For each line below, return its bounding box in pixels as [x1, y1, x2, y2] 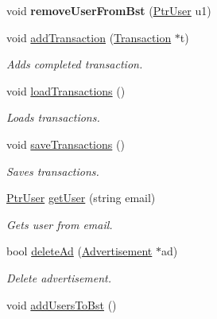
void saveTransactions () [6, 135, 125, 152]
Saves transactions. [6, 162, 99, 179]
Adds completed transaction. [6, 56, 143, 72]
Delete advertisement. [6, 269, 112, 286]
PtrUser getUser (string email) [6, 189, 156, 206]
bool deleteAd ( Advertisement [6, 243, 153, 259]
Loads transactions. [6, 109, 100, 126]
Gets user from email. [6, 216, 113, 232]
